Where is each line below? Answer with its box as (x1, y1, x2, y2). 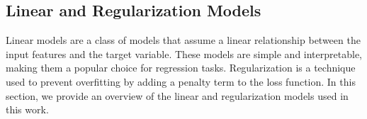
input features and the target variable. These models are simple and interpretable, (6, 46, 362, 61)
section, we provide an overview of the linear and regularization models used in (6, 88, 349, 103)
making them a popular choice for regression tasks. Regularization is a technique (6, 60, 356, 75)
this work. (6, 102, 49, 117)
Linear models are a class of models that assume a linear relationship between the (6, 33, 361, 47)
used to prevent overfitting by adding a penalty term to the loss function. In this (6, 74, 356, 89)
